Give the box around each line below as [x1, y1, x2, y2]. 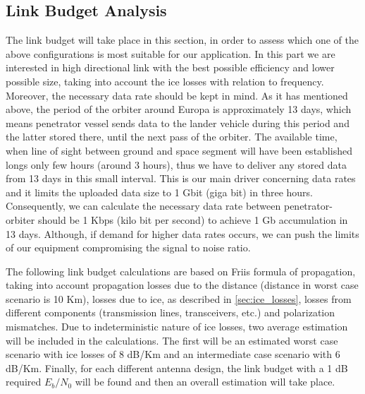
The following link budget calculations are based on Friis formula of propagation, [6, 263, 356, 278]
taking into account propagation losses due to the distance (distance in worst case [6, 277, 359, 292]
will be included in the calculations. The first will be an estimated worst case [6, 333, 338, 347]
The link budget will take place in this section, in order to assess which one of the [6, 32, 359, 47]
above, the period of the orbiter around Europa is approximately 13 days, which [6, 102, 352, 117]
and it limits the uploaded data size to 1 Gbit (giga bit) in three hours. [6, 184, 313, 199]
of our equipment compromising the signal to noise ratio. [6, 240, 251, 255]
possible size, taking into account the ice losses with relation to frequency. [6, 73, 324, 88]
